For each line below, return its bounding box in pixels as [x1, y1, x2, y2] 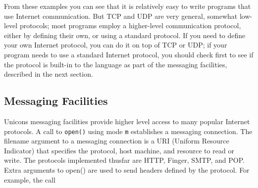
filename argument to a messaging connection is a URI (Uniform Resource [4, 136, 229, 146]
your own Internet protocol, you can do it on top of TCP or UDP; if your [4, 40, 227, 50]
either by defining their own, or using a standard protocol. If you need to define [4, 30, 246, 40]
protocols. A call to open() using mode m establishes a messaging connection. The [4, 126, 253, 136]
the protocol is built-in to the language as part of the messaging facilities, [4, 59, 227, 69]
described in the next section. [4, 69, 93, 79]
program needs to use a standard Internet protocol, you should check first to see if [4, 49, 254, 59]
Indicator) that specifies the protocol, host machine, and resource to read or [4, 145, 234, 155]
